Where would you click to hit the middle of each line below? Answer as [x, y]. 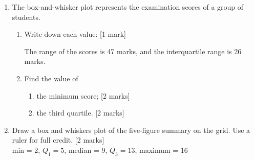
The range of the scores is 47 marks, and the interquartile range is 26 [133, 51]
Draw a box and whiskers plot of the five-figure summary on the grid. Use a [131, 130]
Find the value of [51, 78]
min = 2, [26, 150]
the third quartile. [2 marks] [80, 113]
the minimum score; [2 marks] [83, 95]
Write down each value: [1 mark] [75, 34]
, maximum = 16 [161, 150]
